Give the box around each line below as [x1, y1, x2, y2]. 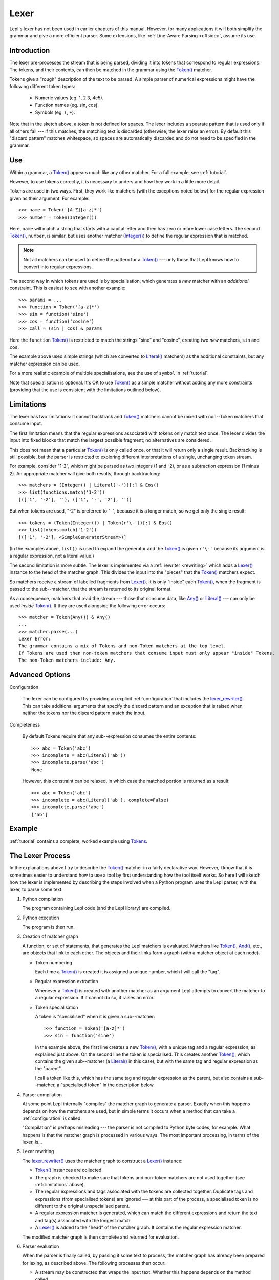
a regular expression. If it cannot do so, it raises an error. [35, 995, 155, 1001]
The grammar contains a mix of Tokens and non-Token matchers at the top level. [18, 643, 227, 649]
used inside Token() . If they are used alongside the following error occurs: [9, 602, 166, 609]
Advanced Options [9, 671, 71, 679]
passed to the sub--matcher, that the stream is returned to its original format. [9, 586, 172, 592]
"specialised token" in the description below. [60, 1082, 155, 1088]
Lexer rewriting [22, 1148, 54, 1155]
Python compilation [22, 896, 63, 902]
